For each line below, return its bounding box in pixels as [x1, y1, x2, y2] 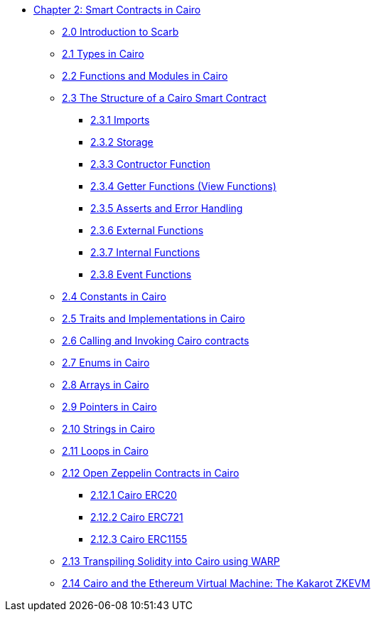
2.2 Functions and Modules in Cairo [62, 70, 228, 82]
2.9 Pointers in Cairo [62, 401, 157, 413]
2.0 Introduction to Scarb [62, 26, 179, 38]
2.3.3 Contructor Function [90, 158, 210, 170]
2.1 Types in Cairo [62, 48, 144, 60]
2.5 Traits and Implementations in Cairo [62, 312, 245, 325]
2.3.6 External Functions [90, 224, 204, 236]
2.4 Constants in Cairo [62, 290, 166, 302]
